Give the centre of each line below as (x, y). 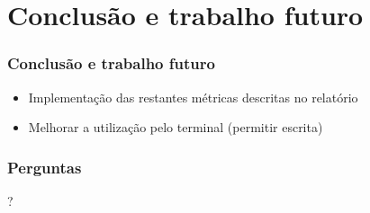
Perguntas (45, 167)
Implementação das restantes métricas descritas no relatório (193, 97)
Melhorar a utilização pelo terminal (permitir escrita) (176, 127)
